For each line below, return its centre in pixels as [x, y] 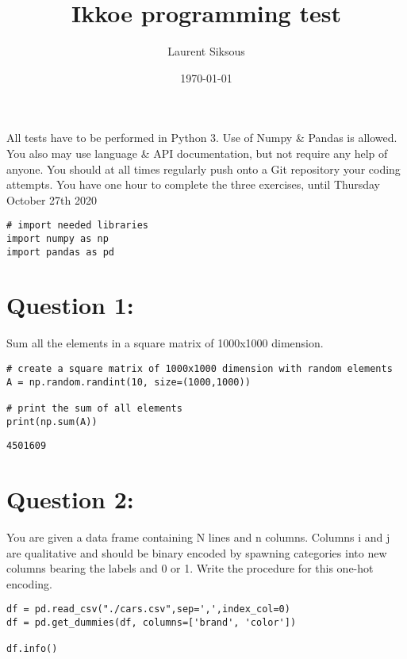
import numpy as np [58, 238]
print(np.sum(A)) [52, 421]
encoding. [29, 583]
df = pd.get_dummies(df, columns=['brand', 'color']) [152, 623]
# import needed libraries [77, 226]
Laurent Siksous [206, 51]
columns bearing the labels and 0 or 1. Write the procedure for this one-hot [190, 568]
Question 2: [70, 499]
